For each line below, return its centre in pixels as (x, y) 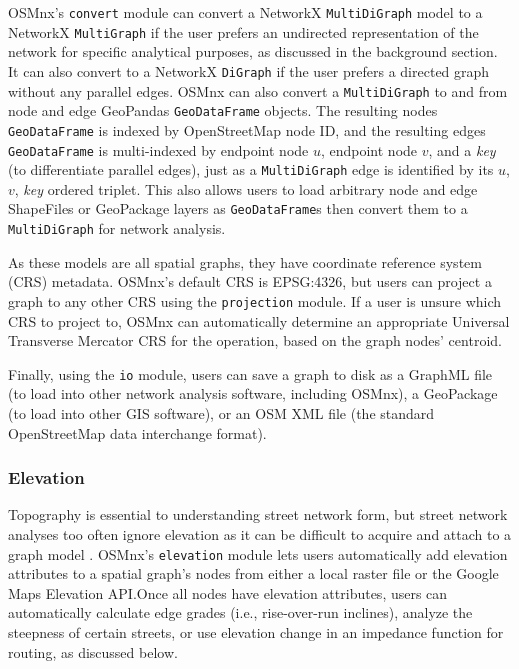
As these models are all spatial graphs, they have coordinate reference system (245, 261)
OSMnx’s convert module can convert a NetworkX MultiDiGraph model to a (245, 12)
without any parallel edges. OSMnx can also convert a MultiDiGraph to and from (258, 90)
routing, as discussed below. (93, 651)
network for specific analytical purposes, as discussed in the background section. (253, 51)
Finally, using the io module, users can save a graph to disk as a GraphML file (250, 373)
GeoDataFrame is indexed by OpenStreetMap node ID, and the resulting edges (247, 129)
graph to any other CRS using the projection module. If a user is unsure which (255, 300)
